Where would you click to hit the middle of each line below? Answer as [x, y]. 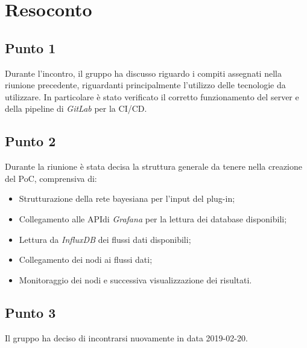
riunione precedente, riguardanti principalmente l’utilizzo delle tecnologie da [145, 85]
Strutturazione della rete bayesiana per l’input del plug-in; [127, 198]
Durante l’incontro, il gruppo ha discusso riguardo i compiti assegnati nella [143, 73]
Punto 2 [30, 141]
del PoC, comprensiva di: [51, 178]
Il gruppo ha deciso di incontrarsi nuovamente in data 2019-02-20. [126, 337]
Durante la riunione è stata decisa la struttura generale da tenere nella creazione [154, 166]
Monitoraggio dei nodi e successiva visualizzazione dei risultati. [135, 279]
